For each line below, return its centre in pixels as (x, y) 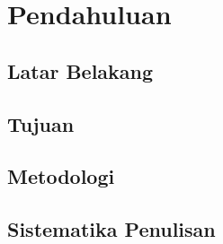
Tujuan (41, 123)
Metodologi (61, 176)
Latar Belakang (80, 70)
